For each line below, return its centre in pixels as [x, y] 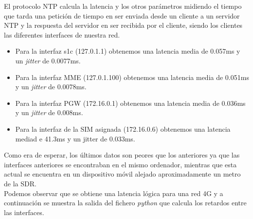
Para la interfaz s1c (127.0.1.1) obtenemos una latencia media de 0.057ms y [128, 51]
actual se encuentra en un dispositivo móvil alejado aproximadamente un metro [122, 174]
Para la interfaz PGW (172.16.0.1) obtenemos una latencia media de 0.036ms [130, 103]
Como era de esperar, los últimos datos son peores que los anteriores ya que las [122, 155]
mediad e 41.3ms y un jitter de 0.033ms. [75, 138]
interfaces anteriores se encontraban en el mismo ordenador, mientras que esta [120, 164]
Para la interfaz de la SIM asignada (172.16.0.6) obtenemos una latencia [123, 129]
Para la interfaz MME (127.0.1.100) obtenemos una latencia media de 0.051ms [132, 77]
